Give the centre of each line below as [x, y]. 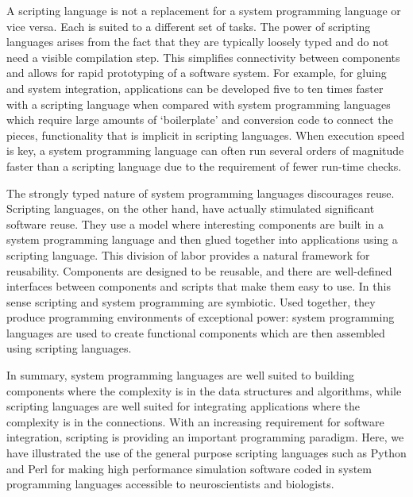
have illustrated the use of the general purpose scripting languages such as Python [206, 453]
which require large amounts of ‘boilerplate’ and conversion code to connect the [200, 119]
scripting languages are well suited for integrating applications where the [183, 406]
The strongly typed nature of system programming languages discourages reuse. [201, 193]
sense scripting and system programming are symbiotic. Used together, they [191, 301]
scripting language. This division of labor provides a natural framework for [188, 254]
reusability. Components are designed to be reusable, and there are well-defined [199, 270]
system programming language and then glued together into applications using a [202, 239]
